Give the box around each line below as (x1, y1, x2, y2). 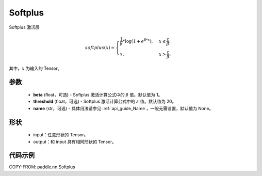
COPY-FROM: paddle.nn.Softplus (9, 164, 75, 170)
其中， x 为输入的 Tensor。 (9, 65, 63, 71)
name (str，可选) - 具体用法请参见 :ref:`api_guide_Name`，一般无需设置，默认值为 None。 (33, 105, 213, 111)
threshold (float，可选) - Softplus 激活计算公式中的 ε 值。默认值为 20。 (33, 98, 177, 104)
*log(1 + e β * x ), (122, 37, 153, 44)
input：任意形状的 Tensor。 (33, 132, 88, 138)
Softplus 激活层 (9, 24, 40, 30)
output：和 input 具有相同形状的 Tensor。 (33, 139, 116, 144)
